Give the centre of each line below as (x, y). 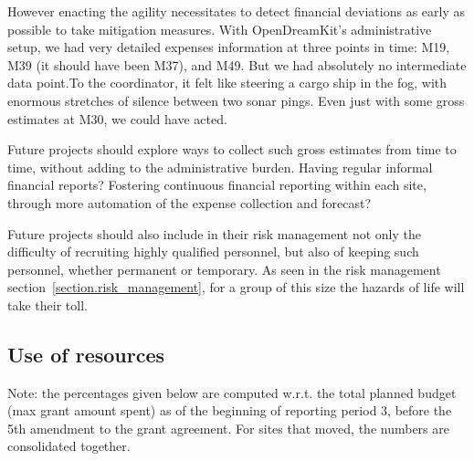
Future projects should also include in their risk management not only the (214, 233)
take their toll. (47, 304)
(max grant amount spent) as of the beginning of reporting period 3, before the (230, 410)
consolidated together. (69, 446)
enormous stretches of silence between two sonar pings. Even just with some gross (236, 100)
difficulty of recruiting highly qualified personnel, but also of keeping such (213, 251)
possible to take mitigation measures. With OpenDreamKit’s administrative (220, 29)
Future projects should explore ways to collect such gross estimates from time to (232, 149)
